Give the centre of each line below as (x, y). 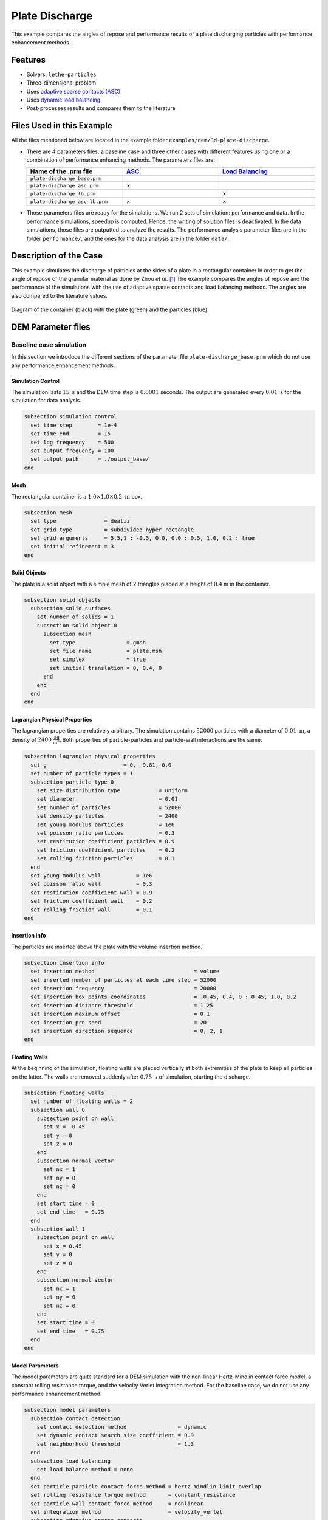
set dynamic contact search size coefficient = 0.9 (115, 1435)
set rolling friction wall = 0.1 (91, 910)
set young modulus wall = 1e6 (91, 875)
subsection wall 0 (58, 1110)
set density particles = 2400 (108, 816)
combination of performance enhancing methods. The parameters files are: (121, 160)
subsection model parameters (67, 1410)
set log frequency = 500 (72, 442)
